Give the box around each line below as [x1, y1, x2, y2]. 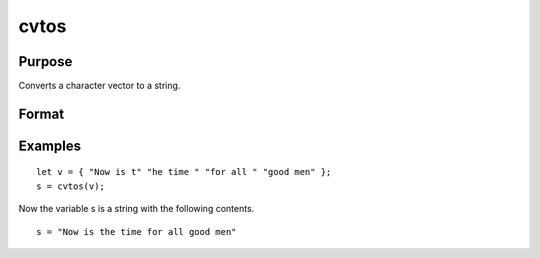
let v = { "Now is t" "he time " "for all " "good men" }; [36, 166, 332, 178]
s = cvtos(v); [36, 180, 105, 192]
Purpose [18, 53, 73, 70]
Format [18, 105, 65, 122]
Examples [18, 137, 82, 154]
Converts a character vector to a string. [18, 80, 181, 92]
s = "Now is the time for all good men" [36, 226, 237, 237]
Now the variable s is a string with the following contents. [18, 203, 255, 215]
